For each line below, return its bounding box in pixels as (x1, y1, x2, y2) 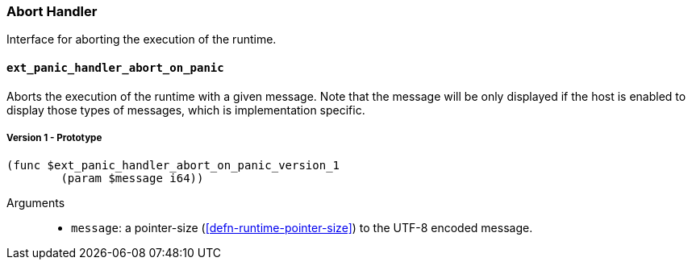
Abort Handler (6, 3, 98, 19)
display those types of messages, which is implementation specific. (6, 102, 365, 117)
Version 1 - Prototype (6, 131, 102, 143)
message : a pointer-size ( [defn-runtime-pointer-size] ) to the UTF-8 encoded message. (71, 221, 533, 235)
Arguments (6, 196, 65, 210)
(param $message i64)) (60, 172, 204, 185)
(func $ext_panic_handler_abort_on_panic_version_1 (6, 159, 340, 172)
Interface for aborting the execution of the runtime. (6, 32, 277, 47)
